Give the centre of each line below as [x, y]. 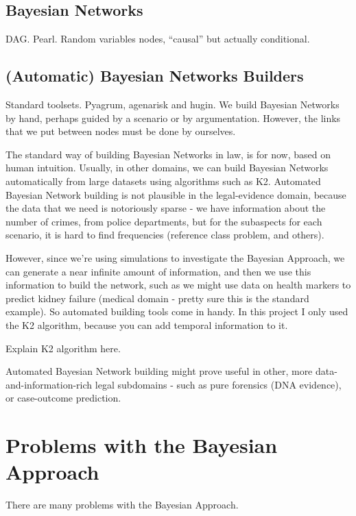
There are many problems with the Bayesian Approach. [122, 505]
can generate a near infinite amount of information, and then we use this [158, 271]
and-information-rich [49, 384]
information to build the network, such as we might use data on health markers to [178, 285]
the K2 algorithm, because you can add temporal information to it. [147, 324]
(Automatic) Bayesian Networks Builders [155, 76]
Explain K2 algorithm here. [63, 348]
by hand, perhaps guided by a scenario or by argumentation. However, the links [173, 118]
